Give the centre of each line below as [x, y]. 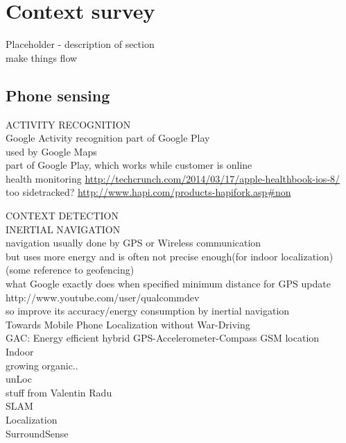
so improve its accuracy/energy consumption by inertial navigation [148, 311]
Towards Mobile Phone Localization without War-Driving [128, 324]
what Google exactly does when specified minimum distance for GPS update [168, 284]
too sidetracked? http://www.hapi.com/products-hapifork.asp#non [148, 192]
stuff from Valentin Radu [59, 392]
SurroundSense [37, 433]
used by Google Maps [51, 151]
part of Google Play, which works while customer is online [129, 165]
